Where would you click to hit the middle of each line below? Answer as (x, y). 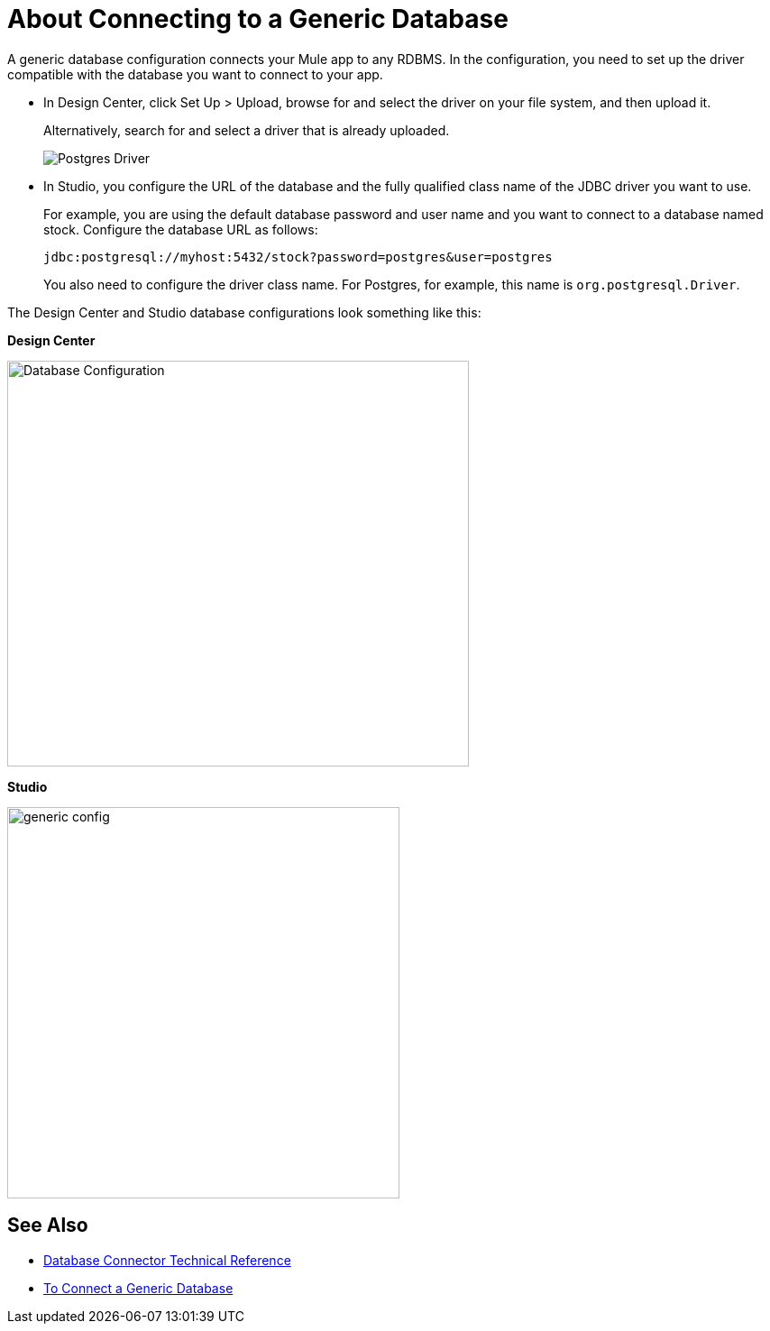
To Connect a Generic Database (138, 1288)
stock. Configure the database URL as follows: (181, 229)
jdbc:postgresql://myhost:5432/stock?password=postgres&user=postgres (298, 257)
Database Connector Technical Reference (167, 1260)
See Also (48, 1225)
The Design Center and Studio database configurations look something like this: (244, 312)
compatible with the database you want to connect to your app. (195, 74)
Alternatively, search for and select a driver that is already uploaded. (247, 130)
